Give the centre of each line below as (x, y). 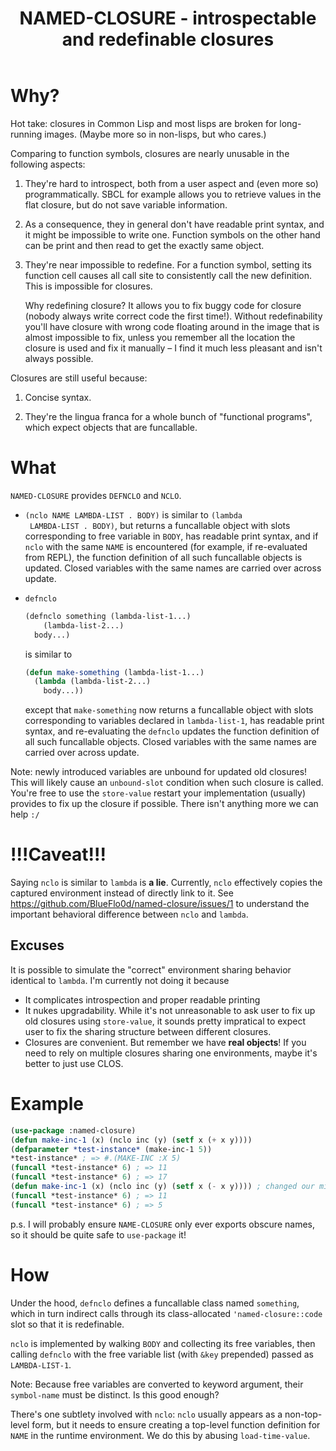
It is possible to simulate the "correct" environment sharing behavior (151, 969)
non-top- (303, 1414)
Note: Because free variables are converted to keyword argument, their (157, 1384)
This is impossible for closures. (88, 286)
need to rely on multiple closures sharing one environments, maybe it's (171, 1053)
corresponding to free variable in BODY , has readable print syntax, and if (171, 536)
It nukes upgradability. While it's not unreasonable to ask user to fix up (170, 1010)
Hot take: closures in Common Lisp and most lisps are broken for (144, 123)
